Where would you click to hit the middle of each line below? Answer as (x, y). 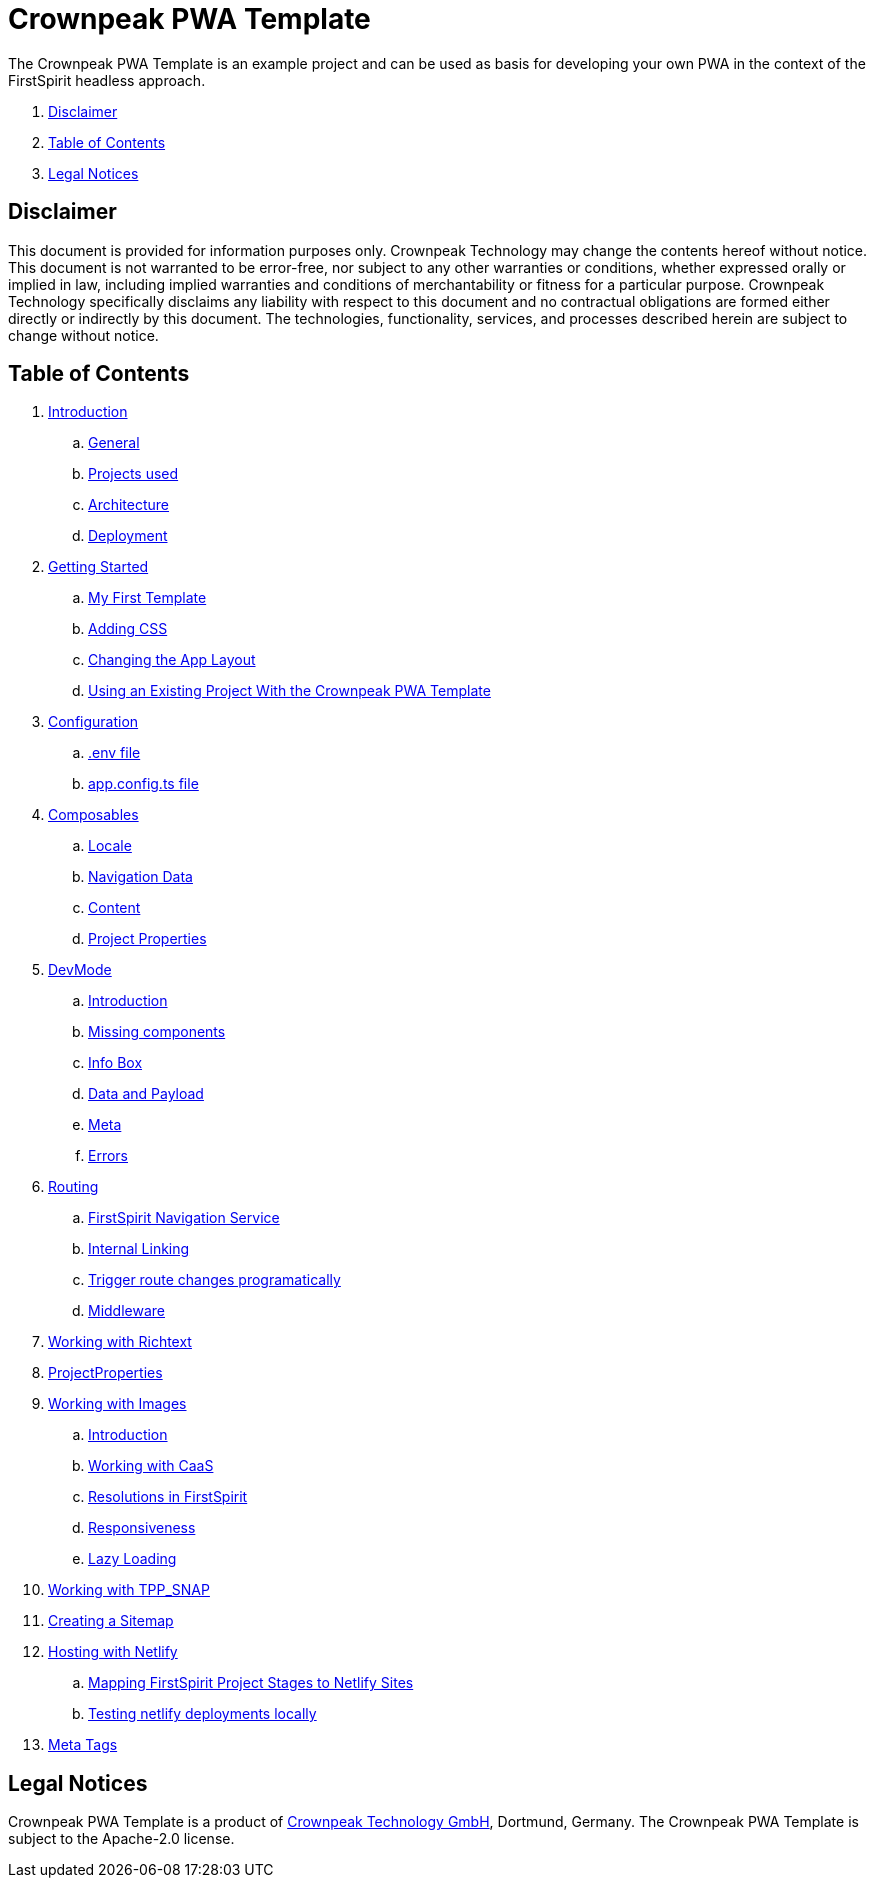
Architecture (129, 505)
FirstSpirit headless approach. (107, 80)
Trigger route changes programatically (214, 1280)
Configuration (93, 722)
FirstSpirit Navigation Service (184, 1218)
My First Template (147, 598)
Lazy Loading (132, 1559)
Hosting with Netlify (113, 1652)
